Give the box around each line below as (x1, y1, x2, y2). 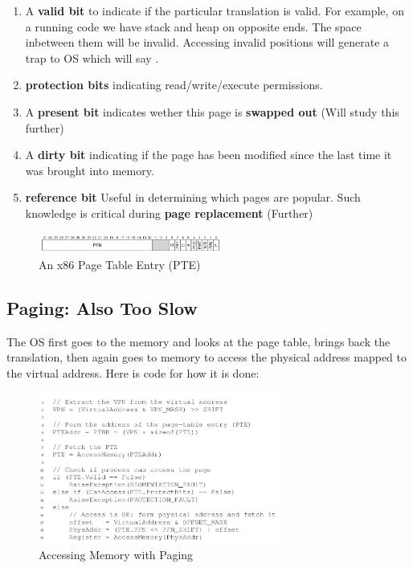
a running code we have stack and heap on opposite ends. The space (25, 18, 362, 35)
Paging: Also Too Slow (6, 295, 198, 320)
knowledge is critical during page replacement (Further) (25, 204, 313, 221)
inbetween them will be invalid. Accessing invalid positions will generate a (25, 34, 390, 51)
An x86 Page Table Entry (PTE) (39, 255, 201, 272)
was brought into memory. (25, 161, 154, 178)
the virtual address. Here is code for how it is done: (6, 364, 260, 381)
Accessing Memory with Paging (39, 546, 194, 563)
